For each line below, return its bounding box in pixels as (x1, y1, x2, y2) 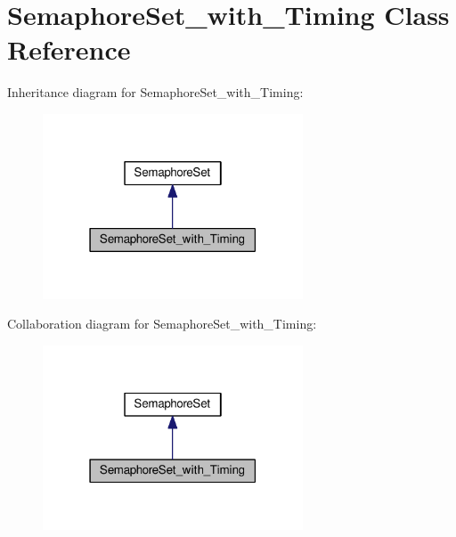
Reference (7, 31, 131, 68)
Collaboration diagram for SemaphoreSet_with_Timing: (7, 314, 317, 333)
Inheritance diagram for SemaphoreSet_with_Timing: (7, 83, 304, 102)
